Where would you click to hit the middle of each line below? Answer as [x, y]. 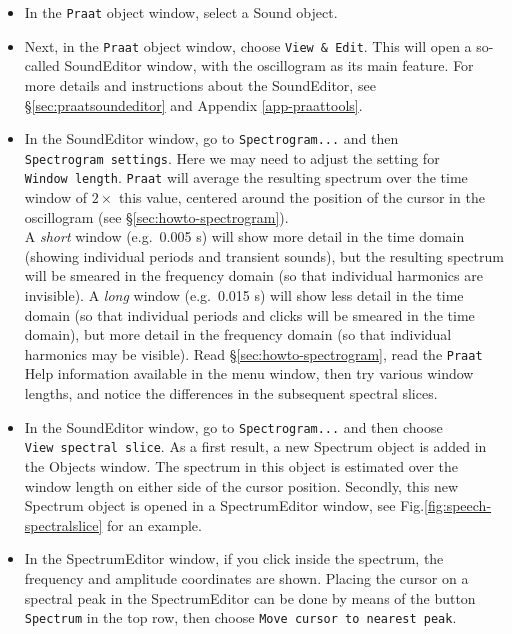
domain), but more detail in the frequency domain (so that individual [238, 334]
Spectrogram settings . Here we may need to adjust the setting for [232, 157]
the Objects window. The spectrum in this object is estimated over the [241, 465]
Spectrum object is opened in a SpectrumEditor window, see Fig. [224, 505]
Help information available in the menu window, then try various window [249, 373]
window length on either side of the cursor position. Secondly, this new [241, 485]
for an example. [154, 524]
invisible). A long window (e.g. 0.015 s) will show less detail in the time [244, 295]
